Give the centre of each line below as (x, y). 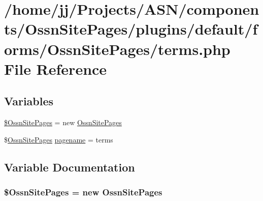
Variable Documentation (70, 167)
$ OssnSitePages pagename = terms (59, 139)
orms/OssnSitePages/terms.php (117, 49)
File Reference (56, 68)
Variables (29, 101)
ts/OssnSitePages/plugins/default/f (131, 29)
